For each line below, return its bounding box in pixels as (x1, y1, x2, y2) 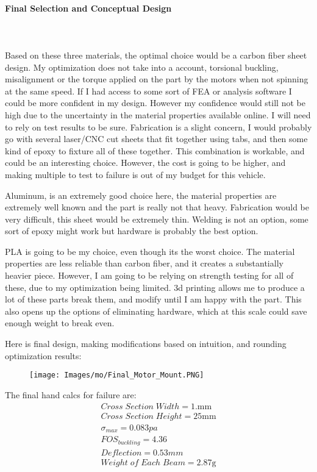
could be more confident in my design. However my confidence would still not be (5, 96, 305, 109)
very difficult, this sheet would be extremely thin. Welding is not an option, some (5, 212, 308, 225)
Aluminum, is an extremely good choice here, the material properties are (5, 188, 277, 201)
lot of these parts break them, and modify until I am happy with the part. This (5, 293, 302, 306)
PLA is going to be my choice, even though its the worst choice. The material (5, 245, 295, 257)
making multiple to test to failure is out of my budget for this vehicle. (5, 168, 266, 181)
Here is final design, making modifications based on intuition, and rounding (5, 337, 287, 350)
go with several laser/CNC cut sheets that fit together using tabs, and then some (5, 132, 308, 145)
